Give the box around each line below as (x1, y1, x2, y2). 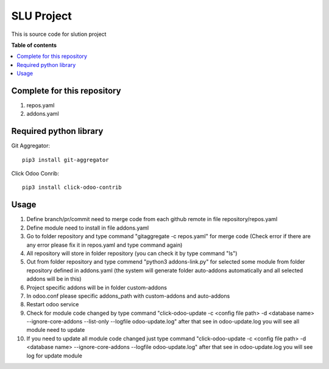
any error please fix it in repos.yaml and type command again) (26, 241, 183, 248)
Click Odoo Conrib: (11, 170, 59, 177)
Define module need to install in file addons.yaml (26, 224, 149, 231)
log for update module (26, 352, 82, 359)
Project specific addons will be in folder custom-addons (26, 284, 168, 291)
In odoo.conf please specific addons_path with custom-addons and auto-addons (26, 292, 230, 300)
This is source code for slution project (11, 30, 107, 38)
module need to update (26, 326, 85, 334)
